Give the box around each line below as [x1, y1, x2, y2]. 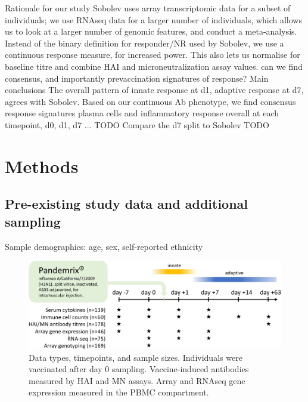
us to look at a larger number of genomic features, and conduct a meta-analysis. [5, 25, 297, 38]
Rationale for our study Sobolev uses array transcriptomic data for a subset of [5, 2, 291, 14]
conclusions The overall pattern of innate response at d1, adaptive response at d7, [5, 84, 304, 96]
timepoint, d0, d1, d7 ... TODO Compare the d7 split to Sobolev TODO [5, 118, 269, 131]
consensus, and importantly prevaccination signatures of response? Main [5, 72, 269, 84]
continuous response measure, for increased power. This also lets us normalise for [5, 48, 300, 61]
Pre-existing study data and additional [5, 194, 248, 213]
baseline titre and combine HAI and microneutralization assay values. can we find [5, 60, 303, 72]
